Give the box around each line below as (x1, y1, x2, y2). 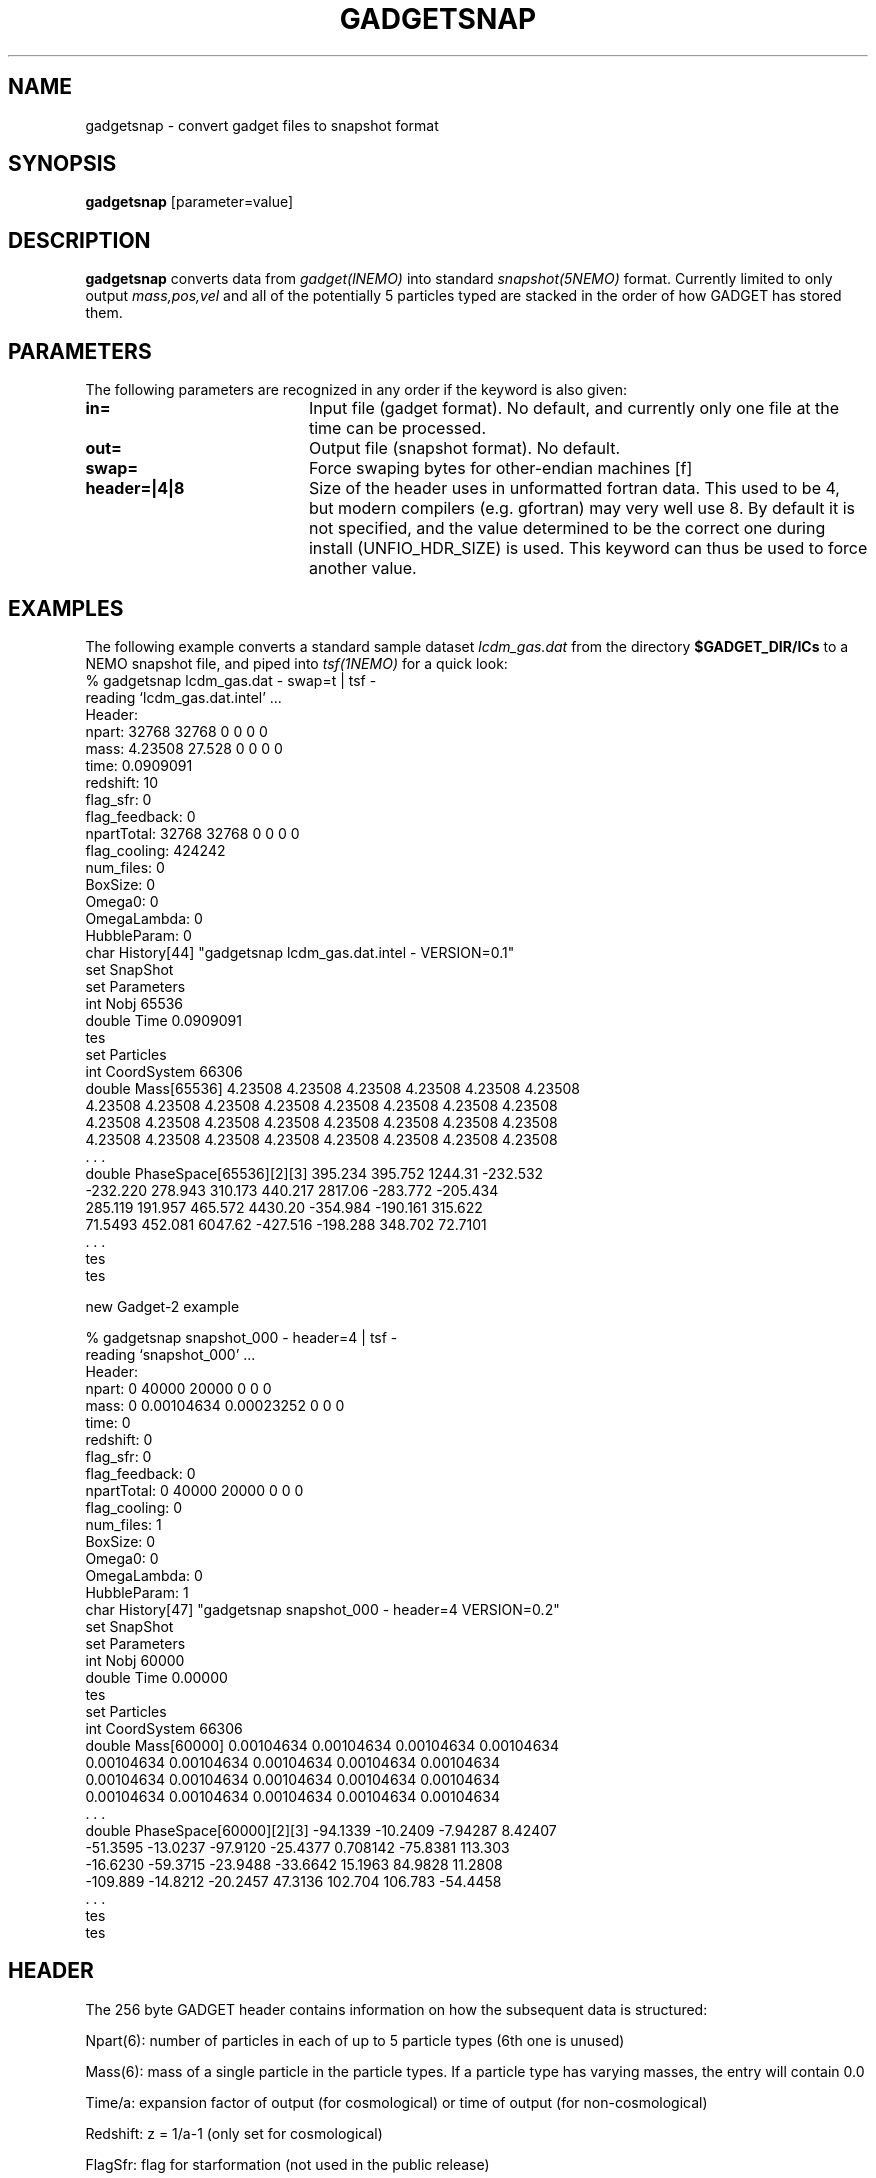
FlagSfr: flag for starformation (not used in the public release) (85, 2155, 490, 2173)
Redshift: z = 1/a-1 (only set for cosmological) (85, 2124, 383, 2142)
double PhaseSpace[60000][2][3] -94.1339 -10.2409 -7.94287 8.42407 (85, 1821, 557, 1839)
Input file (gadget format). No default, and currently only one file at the (308, 398, 840, 419)
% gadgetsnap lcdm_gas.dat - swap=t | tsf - (85, 671, 377, 689)
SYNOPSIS (8, 151, 117, 177)
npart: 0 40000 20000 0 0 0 (85, 1379, 272, 1397)
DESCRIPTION (8, 227, 151, 253)
